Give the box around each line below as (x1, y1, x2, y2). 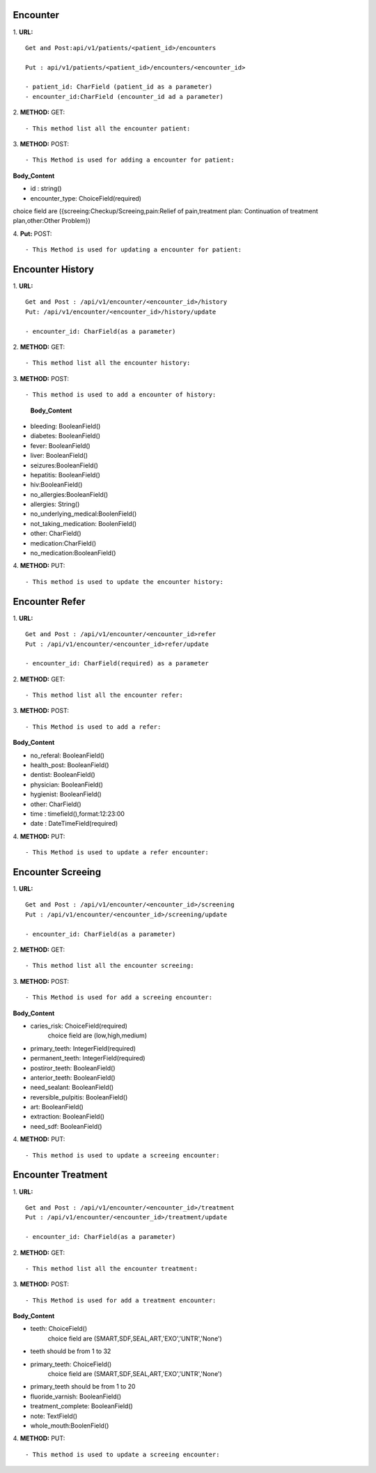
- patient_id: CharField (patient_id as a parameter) (25, 83, 212, 91)
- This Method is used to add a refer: (25, 723, 162, 731)
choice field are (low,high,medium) (47, 1031, 148, 1040)
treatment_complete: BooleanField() (30, 1402, 134, 1410)
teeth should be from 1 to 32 (30, 1347, 111, 1355)
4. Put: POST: (13, 229, 52, 238)
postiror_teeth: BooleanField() (30, 1063, 116, 1072)
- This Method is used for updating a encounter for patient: (25, 246, 242, 254)
